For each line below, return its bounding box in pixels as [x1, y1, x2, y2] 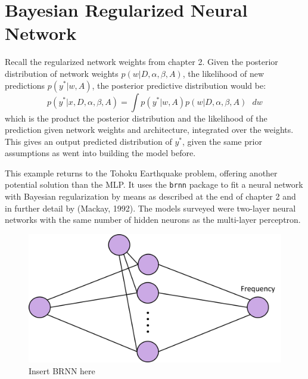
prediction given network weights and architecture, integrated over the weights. [5, 123, 294, 136]
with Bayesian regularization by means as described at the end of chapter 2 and [5, 190, 296, 203]
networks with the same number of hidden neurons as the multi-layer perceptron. [5, 213, 301, 226]
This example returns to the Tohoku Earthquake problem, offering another [5, 166, 278, 179]
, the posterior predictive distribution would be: [92, 79, 266, 91]
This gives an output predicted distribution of [5, 135, 172, 147]
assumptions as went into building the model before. [5, 147, 196, 159]
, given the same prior [182, 135, 262, 147]
